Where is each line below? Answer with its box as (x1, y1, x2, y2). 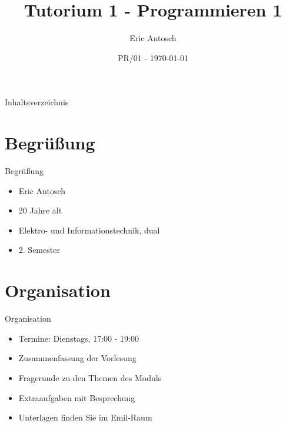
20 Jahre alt (18, 204, 62, 216)
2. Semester (18, 243, 60, 256)
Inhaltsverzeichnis (5, 96, 69, 108)
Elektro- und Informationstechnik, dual (18, 223, 160, 236)
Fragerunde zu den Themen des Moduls (18, 371, 162, 383)
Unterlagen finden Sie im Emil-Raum (18, 411, 152, 423)
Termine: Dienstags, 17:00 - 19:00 (18, 332, 139, 344)
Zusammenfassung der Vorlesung (18, 352, 137, 364)
